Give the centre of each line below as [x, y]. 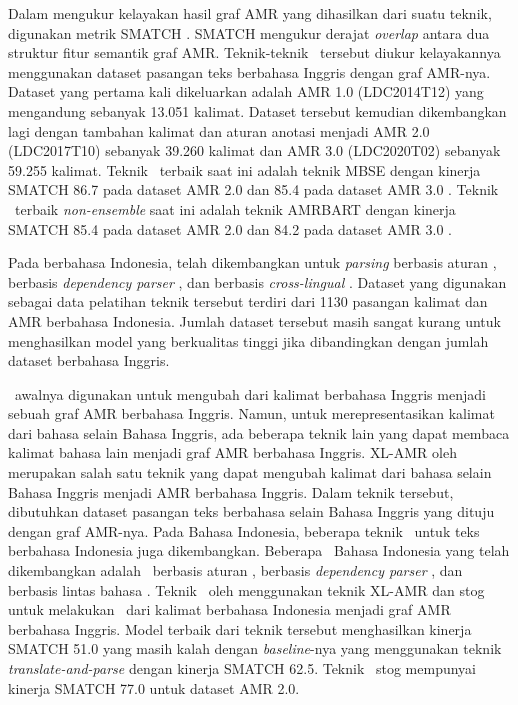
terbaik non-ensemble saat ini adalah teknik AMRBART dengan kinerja [235, 208]
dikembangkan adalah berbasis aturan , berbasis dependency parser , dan [235, 570]
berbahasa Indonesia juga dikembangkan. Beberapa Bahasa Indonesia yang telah [259, 550]
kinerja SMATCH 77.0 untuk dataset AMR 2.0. [154, 687]
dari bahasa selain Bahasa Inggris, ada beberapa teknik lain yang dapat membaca [259, 432]
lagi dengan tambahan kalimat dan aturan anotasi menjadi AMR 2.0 [219, 130]
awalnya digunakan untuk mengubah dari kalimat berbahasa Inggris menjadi [250, 393]
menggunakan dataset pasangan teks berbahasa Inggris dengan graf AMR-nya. [249, 71]
